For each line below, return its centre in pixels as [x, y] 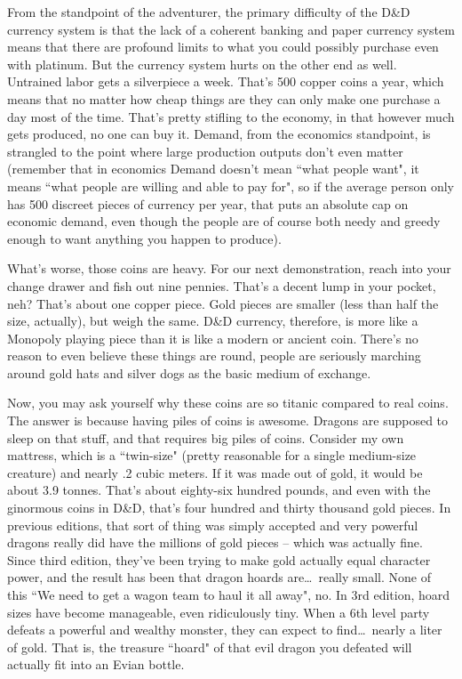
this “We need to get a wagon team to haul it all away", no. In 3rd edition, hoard [229, 594]
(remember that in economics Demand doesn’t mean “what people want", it [213, 169]
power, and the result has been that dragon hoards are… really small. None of [219, 577]
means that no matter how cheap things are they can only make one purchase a [224, 98]
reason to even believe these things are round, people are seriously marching [214, 356]
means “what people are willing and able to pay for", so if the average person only [231, 186]
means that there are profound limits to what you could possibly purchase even [223, 47]
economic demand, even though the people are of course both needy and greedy [224, 221]
